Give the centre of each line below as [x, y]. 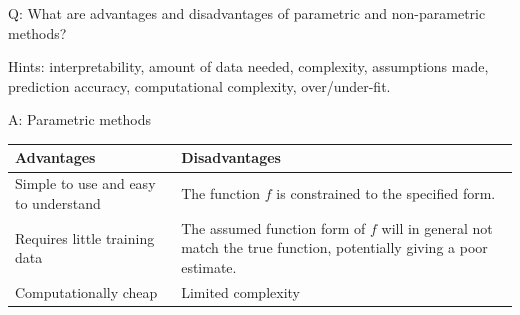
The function [221, 193]
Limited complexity [240, 291]
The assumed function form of [273, 227]
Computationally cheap [86, 291]
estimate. [209, 266]
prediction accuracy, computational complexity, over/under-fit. [199, 85]
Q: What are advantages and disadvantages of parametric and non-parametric [247, 13]
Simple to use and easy [85, 183]
